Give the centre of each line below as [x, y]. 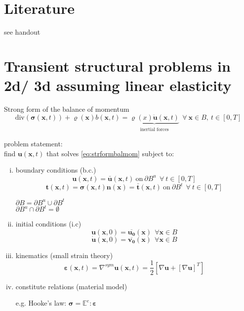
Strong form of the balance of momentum [67, 109]
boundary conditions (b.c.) [56, 170]
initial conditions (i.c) [48, 224]
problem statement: [33, 144]
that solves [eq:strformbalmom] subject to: [110, 153]
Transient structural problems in [117, 66]
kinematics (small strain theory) [64, 255]
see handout [22, 32]
